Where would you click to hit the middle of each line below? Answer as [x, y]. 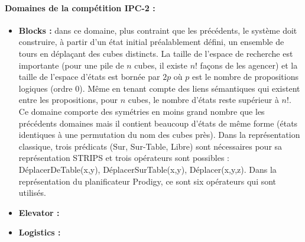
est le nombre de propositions [245, 77]
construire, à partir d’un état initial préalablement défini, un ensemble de [151, 42]
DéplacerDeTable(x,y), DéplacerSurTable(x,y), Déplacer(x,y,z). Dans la [147, 169]
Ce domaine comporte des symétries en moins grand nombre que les [142, 111]
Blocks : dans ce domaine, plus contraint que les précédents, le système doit [158, 30]
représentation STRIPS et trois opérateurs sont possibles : [124, 158]
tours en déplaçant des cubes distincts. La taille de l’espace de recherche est [156, 53]
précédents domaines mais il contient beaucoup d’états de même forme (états [158, 123]
